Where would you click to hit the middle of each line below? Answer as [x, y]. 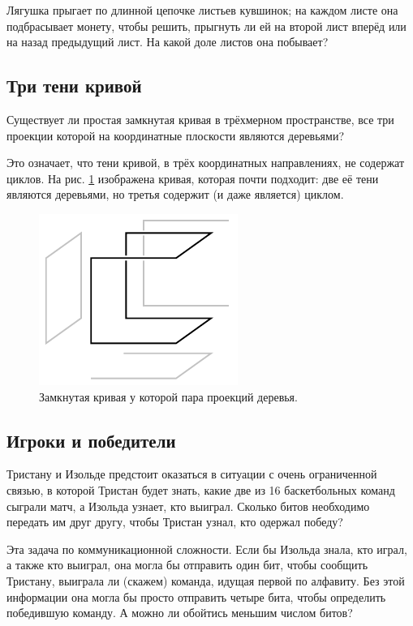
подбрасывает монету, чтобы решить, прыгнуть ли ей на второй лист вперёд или [206, 26]
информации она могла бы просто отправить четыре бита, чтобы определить [196, 596]
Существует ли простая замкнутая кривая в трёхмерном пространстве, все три [200, 119]
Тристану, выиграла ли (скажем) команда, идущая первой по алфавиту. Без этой [206, 580]
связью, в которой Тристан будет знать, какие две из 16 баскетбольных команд [201, 489]
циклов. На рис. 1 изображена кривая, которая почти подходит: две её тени [193, 178]
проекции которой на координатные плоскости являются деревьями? [176, 135]
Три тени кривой [74, 86]
